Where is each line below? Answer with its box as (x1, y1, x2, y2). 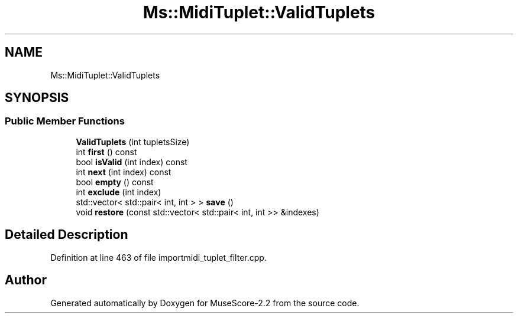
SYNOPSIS (5, 90, 69, 106)
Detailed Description (5, 227, 128, 242)
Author (5, 273, 47, 288)
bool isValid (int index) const (76, 156, 187, 167)
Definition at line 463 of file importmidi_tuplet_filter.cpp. (50, 252, 267, 263)
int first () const (76, 146, 137, 157)
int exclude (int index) (76, 186, 161, 197)
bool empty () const (76, 176, 154, 187)
